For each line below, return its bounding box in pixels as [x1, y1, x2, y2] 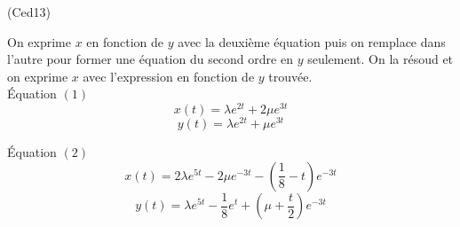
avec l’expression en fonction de [83, 67, 255, 85]
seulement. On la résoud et [307, 50, 454, 68]
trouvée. [268, 67, 313, 85]
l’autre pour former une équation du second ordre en [7, 50, 293, 68]
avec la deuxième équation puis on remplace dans [178, 32, 446, 51]
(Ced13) [7, 3, 51, 20]
